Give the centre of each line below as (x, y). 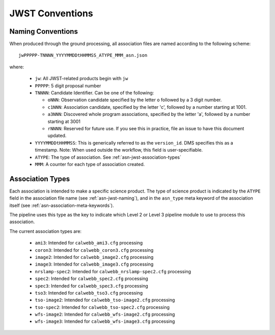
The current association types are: (45, 231)
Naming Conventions (44, 31)
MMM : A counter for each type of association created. (90, 164)
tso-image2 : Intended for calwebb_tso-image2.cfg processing (105, 300)
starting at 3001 (64, 121)
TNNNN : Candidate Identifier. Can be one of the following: (94, 93)
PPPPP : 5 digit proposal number (68, 86)
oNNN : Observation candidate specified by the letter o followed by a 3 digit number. (135, 100)
